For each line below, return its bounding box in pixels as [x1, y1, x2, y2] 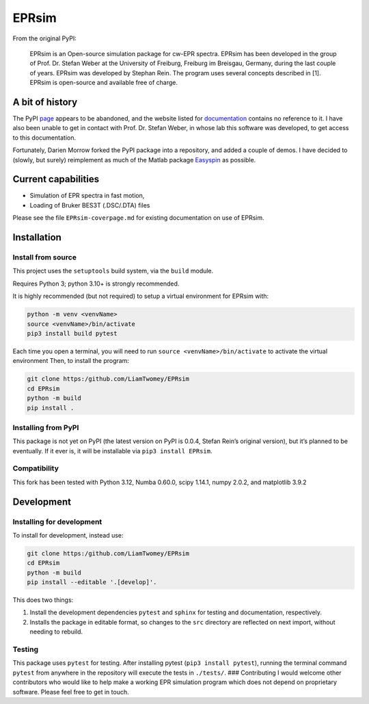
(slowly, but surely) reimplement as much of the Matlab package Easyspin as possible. [12, 155, 256, 164]
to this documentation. [12, 134, 77, 142]
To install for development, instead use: [12, 531, 124, 539]
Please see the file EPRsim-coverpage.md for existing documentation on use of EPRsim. [12, 214, 264, 222]
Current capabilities [12, 173, 99, 185]
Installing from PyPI [12, 423, 79, 432]
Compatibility [12, 464, 59, 473]
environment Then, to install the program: [12, 357, 130, 365]
